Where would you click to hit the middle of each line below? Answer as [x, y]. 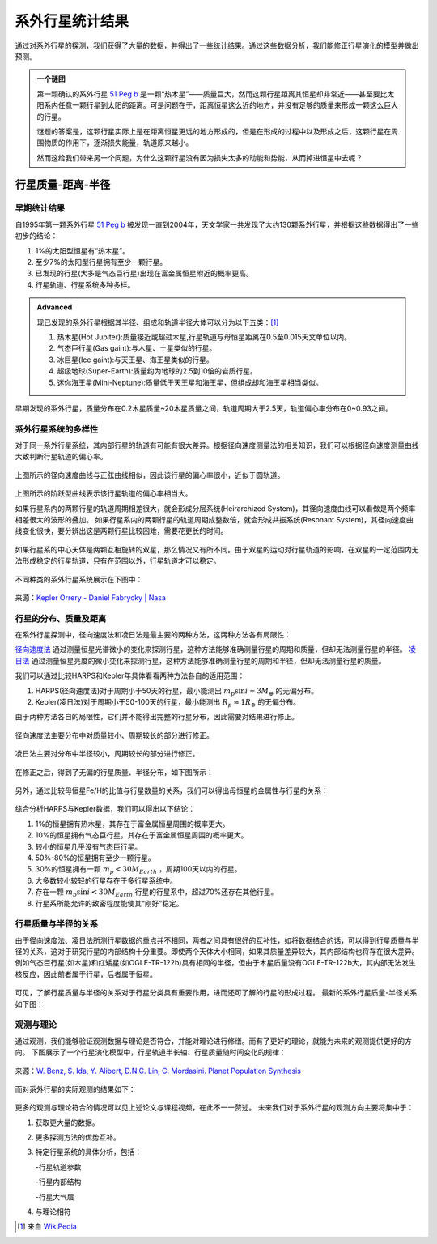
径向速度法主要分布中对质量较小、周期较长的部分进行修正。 [114, 735]
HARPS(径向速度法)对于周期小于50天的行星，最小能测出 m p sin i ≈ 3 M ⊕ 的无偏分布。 [177, 691]
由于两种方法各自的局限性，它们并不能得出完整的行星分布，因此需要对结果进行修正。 [157, 717]
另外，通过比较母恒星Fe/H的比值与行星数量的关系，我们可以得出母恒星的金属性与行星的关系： [172, 790]
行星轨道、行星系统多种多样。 [85, 284]
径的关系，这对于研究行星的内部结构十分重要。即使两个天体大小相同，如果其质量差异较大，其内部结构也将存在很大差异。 [217, 952]
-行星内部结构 [58, 1182]
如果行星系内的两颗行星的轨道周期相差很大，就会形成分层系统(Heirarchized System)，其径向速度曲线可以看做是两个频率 [215, 508]
